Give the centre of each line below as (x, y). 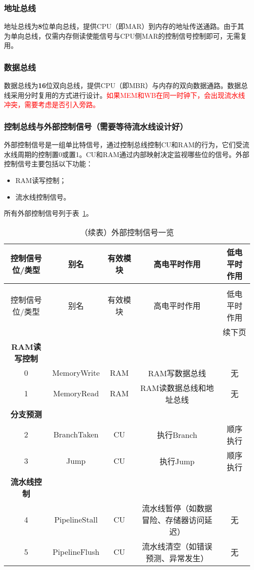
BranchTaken (76, 434)
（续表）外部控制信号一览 (127, 232)
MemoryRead (76, 393)
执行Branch (177, 434)
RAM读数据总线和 (173, 388)
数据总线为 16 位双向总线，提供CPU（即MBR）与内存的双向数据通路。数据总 (126, 85)
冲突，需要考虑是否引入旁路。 (52, 104)
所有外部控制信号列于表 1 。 (48, 213)
